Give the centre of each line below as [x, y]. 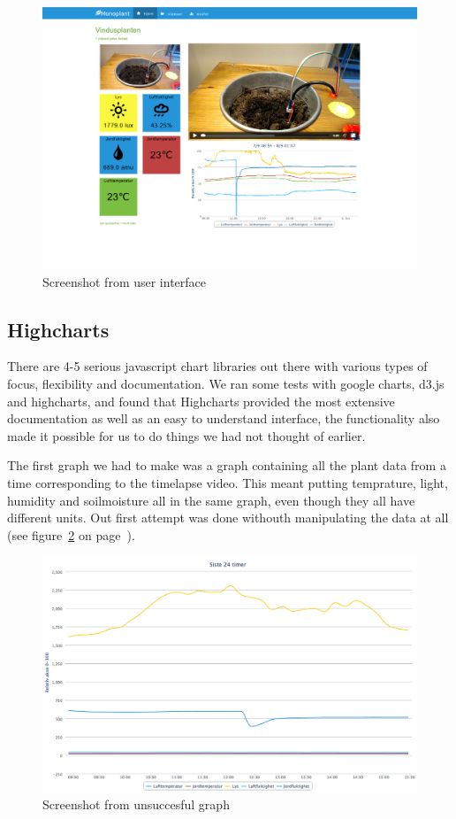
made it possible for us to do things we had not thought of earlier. [186, 435]
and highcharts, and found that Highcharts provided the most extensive [201, 401]
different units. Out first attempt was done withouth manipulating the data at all [228, 518]
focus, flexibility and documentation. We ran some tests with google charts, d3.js [226, 384]
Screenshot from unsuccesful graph [136, 804]
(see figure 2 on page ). [71, 534]
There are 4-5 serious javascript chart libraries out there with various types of [217, 366]
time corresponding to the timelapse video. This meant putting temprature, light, [228, 483]
